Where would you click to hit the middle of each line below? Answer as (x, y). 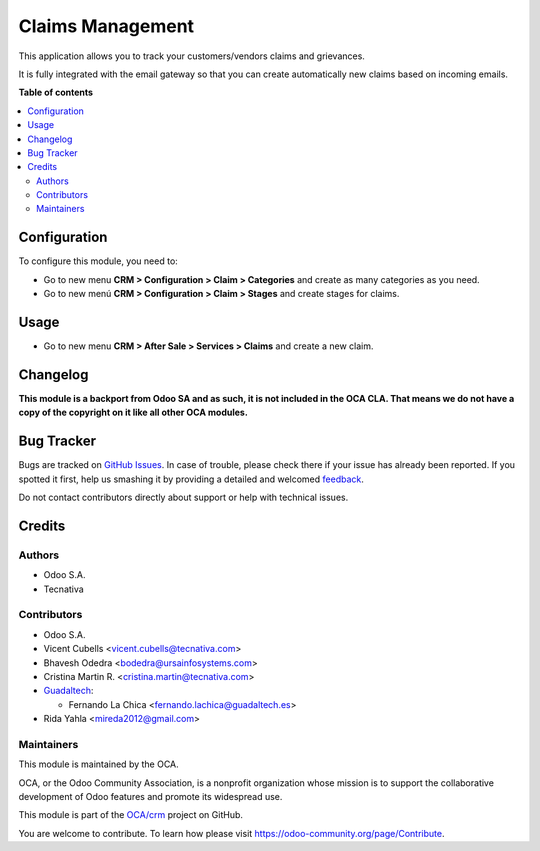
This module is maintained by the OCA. (98, 764)
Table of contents (56, 92)
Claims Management (106, 26)
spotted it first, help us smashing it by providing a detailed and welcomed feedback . (191, 479)
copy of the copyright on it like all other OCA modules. (133, 412)
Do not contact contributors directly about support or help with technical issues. (183, 497)
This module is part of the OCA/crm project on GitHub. (131, 815)
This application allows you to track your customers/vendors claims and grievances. (191, 56)
